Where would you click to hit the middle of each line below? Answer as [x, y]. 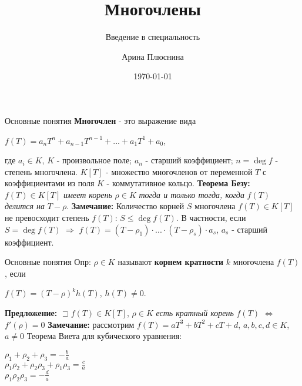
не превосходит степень [47, 218]
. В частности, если [211, 218]
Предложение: [31, 313]
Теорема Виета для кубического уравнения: [104, 336]
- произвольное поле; [94, 160]
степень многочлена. [41, 171]
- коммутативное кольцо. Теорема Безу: [178, 183]
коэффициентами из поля [50, 183]
